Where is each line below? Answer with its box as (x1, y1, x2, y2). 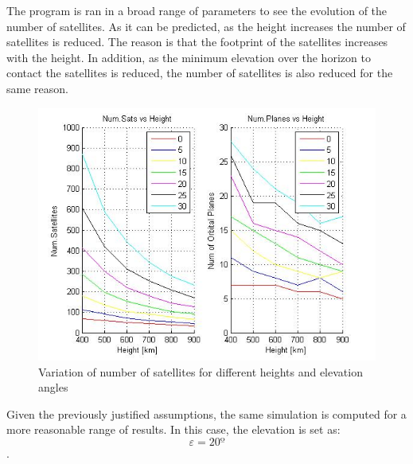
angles (38, 379, 68, 396)
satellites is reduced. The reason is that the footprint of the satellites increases (6, 33, 388, 50)
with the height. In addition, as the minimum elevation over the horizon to (6, 49, 371, 65)
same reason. (6, 80, 68, 96)
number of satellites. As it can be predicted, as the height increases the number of (6, 18, 406, 34)
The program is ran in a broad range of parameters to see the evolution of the (6, 2, 388, 18)
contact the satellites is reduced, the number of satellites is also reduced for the (6, 64, 393, 81)
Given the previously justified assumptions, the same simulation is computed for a (6, 405, 407, 422)
